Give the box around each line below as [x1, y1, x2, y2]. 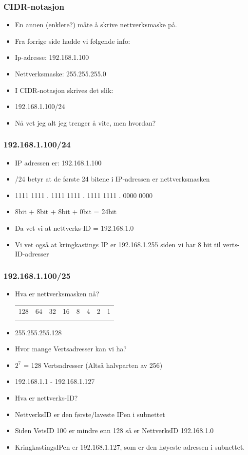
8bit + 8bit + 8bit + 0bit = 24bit [15, 206, 117, 217]
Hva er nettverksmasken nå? [15, 288, 99, 298]
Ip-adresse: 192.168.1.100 [15, 52, 89, 62]
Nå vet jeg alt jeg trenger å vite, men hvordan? [15, 117, 156, 127]
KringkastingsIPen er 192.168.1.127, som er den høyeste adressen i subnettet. [15, 441, 245, 452]
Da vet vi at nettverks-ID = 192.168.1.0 [15, 222, 134, 233]
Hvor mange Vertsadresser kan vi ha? [15, 344, 127, 354]
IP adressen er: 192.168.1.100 [15, 157, 102, 167]
